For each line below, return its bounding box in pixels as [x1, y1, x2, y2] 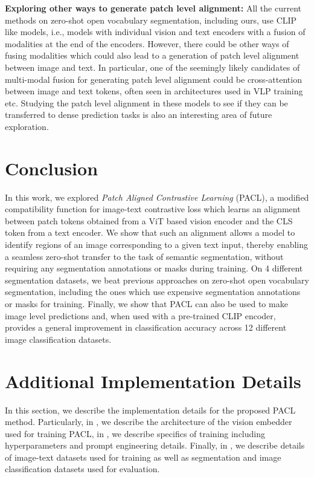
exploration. [5, 120, 49, 132]
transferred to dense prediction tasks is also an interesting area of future [5, 108, 272, 121]
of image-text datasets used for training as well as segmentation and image [5, 450, 281, 463]
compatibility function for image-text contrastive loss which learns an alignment [5, 203, 301, 215]
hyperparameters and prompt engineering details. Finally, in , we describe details [5, 439, 305, 452]
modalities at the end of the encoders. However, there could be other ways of [5, 37, 289, 50]
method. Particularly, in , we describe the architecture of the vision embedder [5, 415, 292, 428]
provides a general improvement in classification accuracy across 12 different [5, 321, 287, 334]
